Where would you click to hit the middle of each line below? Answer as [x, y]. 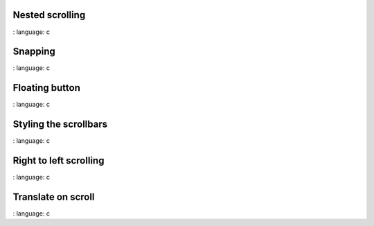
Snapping [34, 52]
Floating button [47, 88]
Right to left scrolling [59, 160]
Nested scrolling [49, 15]
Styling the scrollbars [60, 124]
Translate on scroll [54, 197]
